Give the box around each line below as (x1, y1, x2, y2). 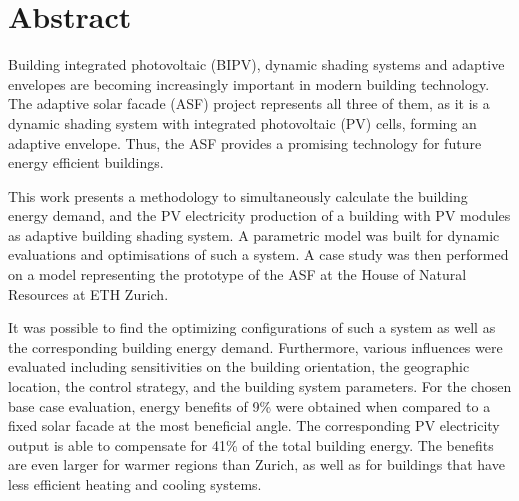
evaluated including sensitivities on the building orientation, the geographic (8, 356, 470, 377)
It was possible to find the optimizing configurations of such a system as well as (8, 317, 496, 338)
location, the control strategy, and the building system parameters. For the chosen (8, 376, 512, 397)
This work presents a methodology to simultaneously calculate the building (8, 185, 468, 206)
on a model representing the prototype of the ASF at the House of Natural (8, 264, 467, 285)
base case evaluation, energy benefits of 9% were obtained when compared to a (8, 395, 491, 416)
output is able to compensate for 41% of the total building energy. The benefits (8, 434, 494, 455)
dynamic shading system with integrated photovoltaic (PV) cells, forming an (8, 112, 477, 133)
